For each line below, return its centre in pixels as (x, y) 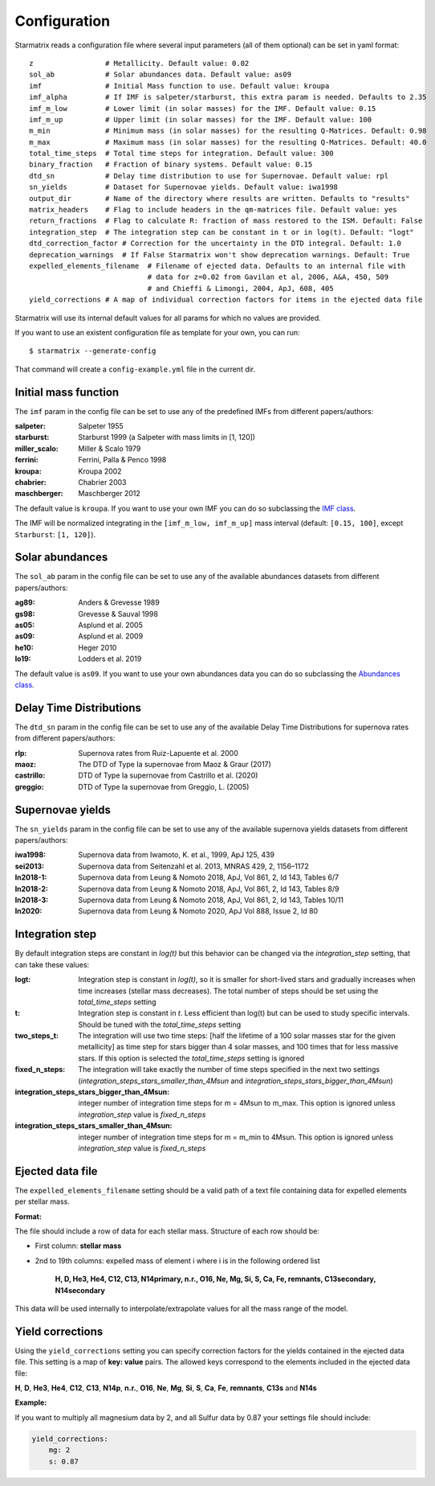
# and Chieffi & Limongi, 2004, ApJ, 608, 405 (240, 288)
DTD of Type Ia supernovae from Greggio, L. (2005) (164, 786)
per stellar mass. (42, 1201)
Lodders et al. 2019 (110, 659)
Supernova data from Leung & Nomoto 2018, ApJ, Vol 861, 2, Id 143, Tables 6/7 (209, 877)
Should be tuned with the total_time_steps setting (160, 1024)
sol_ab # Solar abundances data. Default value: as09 (161, 75)
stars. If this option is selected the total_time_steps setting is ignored (191, 1058)
